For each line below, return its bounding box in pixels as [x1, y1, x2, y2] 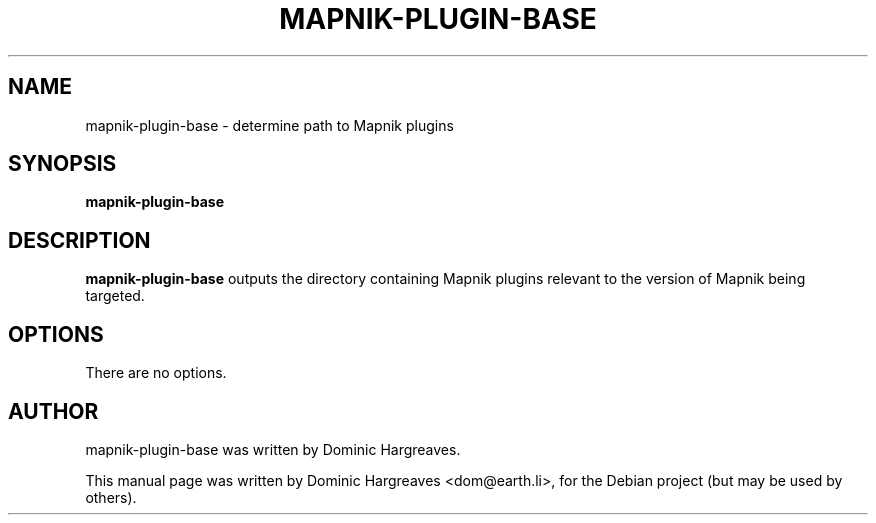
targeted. [85, 287, 145, 305]
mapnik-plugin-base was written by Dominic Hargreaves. [85, 440, 461, 458]
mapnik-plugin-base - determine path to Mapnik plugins [85, 116, 454, 134]
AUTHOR [8, 398, 99, 424]
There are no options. [85, 364, 227, 382]
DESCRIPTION [8, 227, 151, 253]
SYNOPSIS [8, 151, 117, 177]
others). [85, 488, 137, 506]
